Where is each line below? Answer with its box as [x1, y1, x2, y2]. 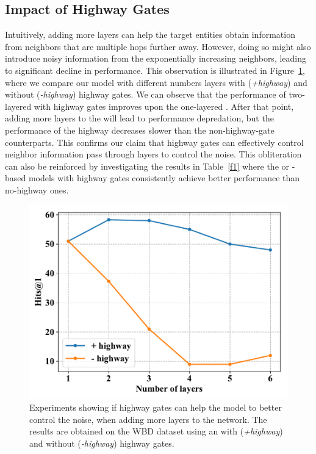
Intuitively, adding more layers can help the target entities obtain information [5, 28, 295, 41]
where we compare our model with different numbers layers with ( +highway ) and [5, 76, 307, 88]
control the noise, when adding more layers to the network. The [29, 413, 267, 425]
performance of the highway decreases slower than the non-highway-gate [5, 123, 275, 136]
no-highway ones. [5, 183, 69, 196]
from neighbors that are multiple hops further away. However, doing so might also [5, 40, 311, 52]
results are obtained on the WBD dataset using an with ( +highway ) [29, 425, 283, 438]
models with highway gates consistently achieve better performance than [28, 171, 300, 184]
